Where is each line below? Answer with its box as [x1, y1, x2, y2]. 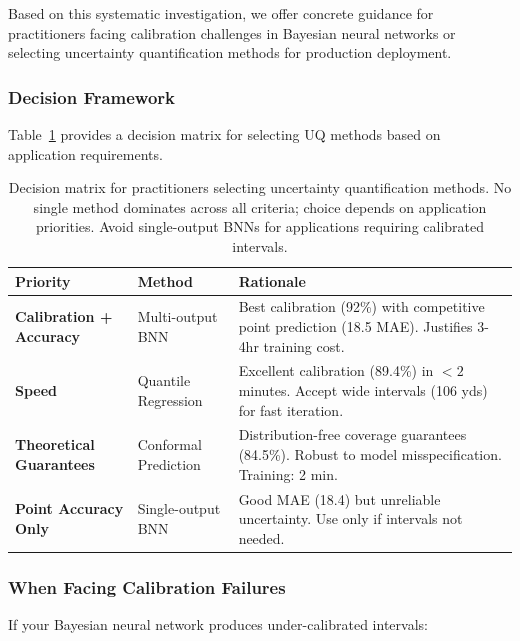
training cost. [263, 335, 345, 356]
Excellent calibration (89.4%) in [238, 360, 434, 381]
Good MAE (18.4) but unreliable [238, 488, 441, 509]
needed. [238, 527, 285, 548]
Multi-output [137, 306, 218, 327]
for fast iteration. [238, 399, 344, 420]
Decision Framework [8, 84, 176, 109]
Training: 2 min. [238, 463, 338, 484]
